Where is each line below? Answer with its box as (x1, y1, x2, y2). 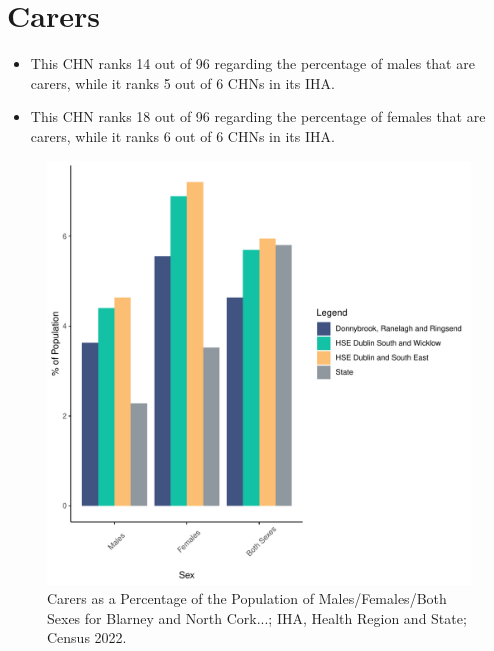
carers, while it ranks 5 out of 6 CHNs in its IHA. (30, 72, 335, 93)
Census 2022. (47, 627, 127, 648)
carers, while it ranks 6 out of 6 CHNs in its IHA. (30, 125, 335, 146)
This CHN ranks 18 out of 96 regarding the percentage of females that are (30, 106, 486, 127)
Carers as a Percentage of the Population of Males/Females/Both (47, 588, 447, 609)
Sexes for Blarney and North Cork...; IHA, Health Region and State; (47, 607, 467, 628)
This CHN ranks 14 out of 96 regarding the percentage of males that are (30, 53, 475, 74)
